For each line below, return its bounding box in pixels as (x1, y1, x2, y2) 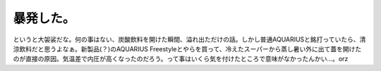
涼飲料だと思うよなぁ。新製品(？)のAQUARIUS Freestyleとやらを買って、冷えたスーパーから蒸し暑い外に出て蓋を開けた (13, 44, 362, 53)
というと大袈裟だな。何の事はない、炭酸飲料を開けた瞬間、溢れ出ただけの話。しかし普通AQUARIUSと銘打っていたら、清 (13, 35, 366, 44)
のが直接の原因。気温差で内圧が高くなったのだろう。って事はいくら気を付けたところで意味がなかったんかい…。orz (13, 55, 349, 63)
